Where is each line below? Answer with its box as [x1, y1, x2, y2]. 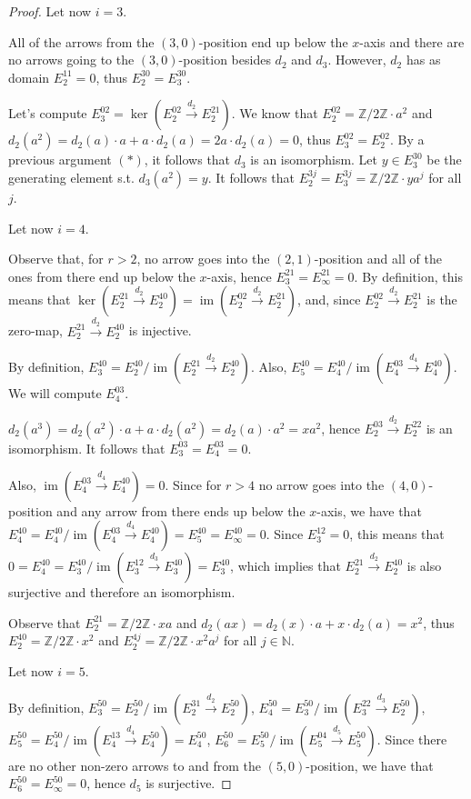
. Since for [165, 474, 222, 494]
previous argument [8, 150, 112, 169]
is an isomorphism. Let [250, 150, 378, 169]
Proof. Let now [8, 2, 92, 20]
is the [426, 290, 457, 309]
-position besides [178, 50, 271, 69]
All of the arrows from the [8, 32, 155, 51]
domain [8, 67, 50, 86]
